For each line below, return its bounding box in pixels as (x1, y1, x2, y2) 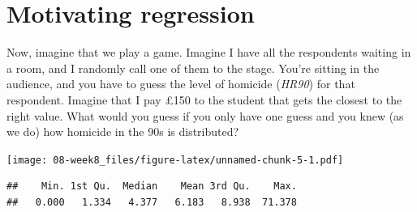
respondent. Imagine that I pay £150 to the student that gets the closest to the (6, 91, 402, 108)
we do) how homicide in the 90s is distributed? (6, 123, 239, 140)
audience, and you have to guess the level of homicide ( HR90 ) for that (6, 75, 355, 92)
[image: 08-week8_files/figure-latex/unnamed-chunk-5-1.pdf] (6, 154, 344, 166)
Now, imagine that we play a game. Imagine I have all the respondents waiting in (6, 44, 411, 61)
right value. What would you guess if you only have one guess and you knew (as (6, 107, 404, 124)
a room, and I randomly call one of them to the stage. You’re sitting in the (6, 59, 380, 76)
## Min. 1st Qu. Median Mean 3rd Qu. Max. (6, 180, 297, 193)
